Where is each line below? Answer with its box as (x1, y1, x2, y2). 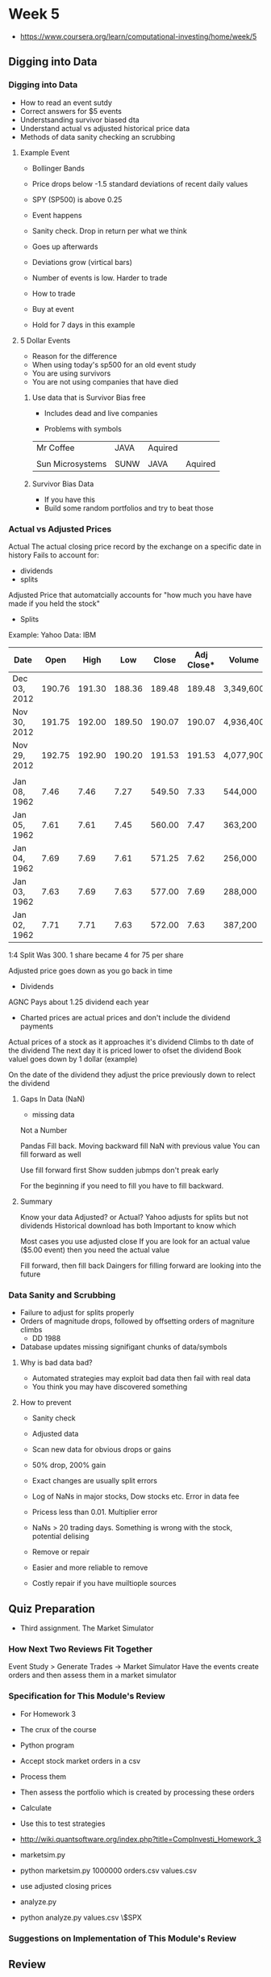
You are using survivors (31, 368, 111, 378)
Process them (19, 1771, 67, 1781)
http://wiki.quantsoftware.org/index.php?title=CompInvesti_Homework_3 (19, 1834, 262, 1844)
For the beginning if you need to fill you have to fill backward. (19, 1180, 224, 1190)
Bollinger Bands (31, 163, 85, 173)
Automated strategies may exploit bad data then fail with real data (31, 1373, 252, 1383)
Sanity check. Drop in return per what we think (31, 225, 187, 235)
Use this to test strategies (19, 1819, 106, 1828)
